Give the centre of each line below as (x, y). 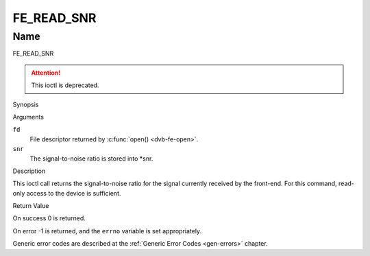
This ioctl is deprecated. (65, 85)
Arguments (28, 117)
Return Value (31, 206)
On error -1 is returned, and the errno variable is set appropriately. (107, 231)
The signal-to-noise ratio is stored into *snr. (91, 159)
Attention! (46, 73)
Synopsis (26, 104)
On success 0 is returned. (49, 218)
